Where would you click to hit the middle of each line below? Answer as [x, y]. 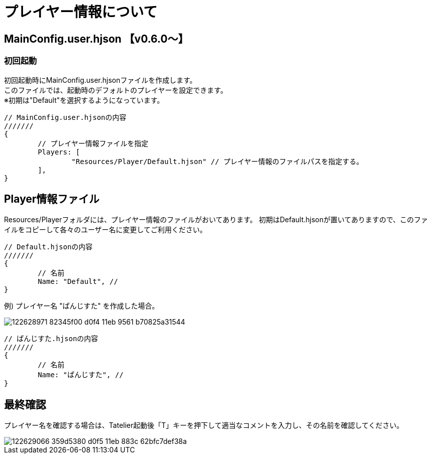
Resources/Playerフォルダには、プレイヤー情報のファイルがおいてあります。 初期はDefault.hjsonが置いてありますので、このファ [216, 220]
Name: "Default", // [78, 282]
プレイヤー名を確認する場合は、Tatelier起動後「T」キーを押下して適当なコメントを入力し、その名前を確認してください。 [204, 425]
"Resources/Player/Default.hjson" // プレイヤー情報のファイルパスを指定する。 [217, 161]
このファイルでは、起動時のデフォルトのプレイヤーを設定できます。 [116, 90]
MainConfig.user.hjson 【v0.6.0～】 [96, 39]
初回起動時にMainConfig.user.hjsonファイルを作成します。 [100, 80]
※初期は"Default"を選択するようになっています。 [84, 100]
